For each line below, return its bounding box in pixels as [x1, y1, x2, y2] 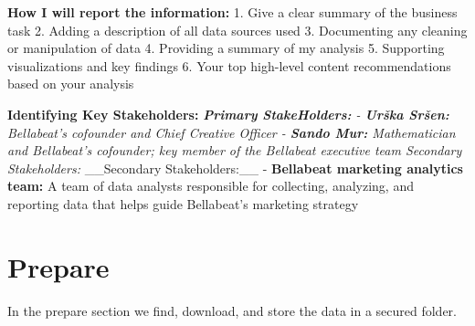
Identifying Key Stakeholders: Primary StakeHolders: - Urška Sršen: [7, 104, 449, 123]
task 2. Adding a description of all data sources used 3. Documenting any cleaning [7, 20, 468, 39]
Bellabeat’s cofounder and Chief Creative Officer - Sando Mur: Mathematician [7, 122, 456, 142]
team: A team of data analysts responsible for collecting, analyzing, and [7, 176, 414, 195]
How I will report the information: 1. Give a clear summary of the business [7, 3, 458, 21]
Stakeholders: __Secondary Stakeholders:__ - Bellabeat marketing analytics [7, 158, 463, 177]
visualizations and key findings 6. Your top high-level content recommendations [7, 56, 451, 75]
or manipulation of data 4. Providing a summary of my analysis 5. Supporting [7, 38, 445, 58]
